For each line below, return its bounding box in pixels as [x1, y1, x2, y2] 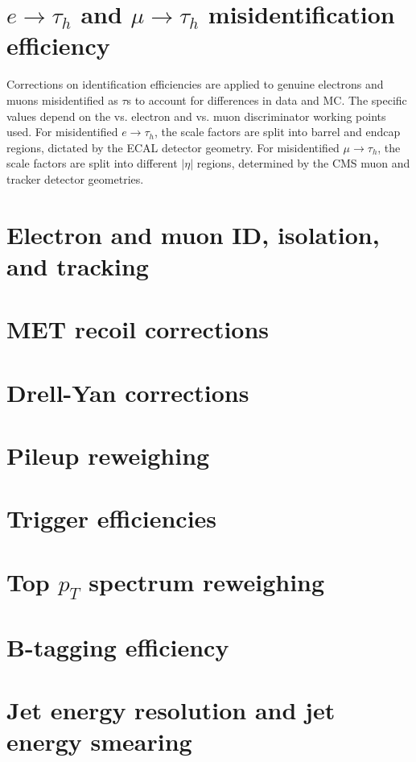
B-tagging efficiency [6, 630, 229, 663]
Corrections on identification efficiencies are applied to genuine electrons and [6, 76, 384, 93]
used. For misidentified [6, 123, 118, 140]
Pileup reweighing [6, 438, 210, 471]
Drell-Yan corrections [6, 375, 249, 408]
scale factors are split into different [6, 155, 178, 172]
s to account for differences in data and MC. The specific [126, 91, 407, 108]
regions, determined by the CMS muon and [196, 155, 410, 172]
